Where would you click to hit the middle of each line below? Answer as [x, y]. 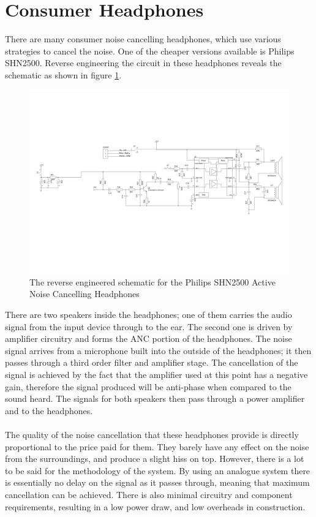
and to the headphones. [49, 410]
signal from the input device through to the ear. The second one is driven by [149, 326]
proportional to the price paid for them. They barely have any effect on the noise [157, 446]
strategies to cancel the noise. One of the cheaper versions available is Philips [150, 51]
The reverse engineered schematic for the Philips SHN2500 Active [152, 281]
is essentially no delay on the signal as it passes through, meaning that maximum [157, 482]
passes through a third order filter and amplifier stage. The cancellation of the [152, 362]
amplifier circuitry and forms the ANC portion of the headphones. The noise [149, 338]
